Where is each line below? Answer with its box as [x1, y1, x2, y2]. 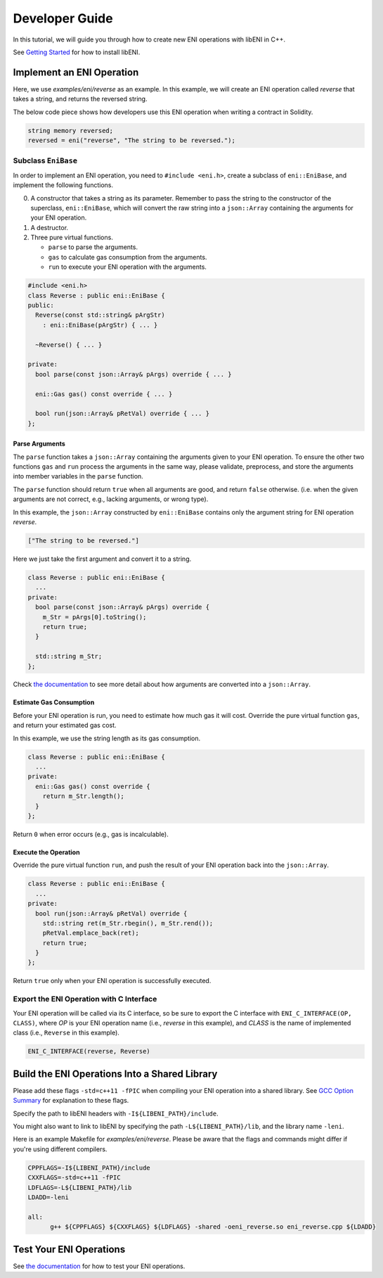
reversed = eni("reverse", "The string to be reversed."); [27, 137, 235, 144]
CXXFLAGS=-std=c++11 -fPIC [27, 1174, 121, 1182]
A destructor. [30, 223, 69, 232]
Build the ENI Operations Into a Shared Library [13, 1068, 218, 1080]
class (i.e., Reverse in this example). [13, 1028, 119, 1037]
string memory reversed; [27, 127, 114, 134]
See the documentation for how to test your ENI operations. [13, 1262, 186, 1270]
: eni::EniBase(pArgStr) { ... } [42, 321, 158, 329]
